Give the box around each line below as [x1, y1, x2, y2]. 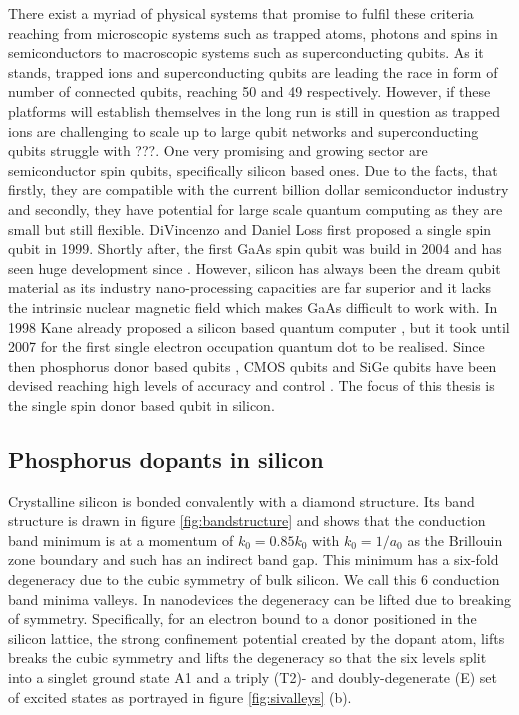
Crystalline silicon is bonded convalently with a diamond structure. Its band [8, 490, 475, 511]
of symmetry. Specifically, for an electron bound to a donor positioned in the [8, 608, 477, 629]
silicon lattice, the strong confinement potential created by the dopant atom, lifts [8, 627, 505, 648]
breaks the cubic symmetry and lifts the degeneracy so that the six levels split [8, 647, 487, 668]
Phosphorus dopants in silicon [8, 443, 324, 474]
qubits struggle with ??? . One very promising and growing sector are [8, 140, 428, 161]
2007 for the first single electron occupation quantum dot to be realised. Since [8, 336, 485, 357]
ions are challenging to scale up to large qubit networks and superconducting [8, 120, 479, 141]
